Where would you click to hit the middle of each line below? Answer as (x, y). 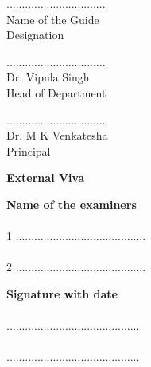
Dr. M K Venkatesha (57, 135)
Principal (29, 150)
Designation (35, 35)
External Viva (46, 178)
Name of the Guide (53, 19)
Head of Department (56, 92)
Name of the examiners (72, 204)
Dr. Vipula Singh (48, 77)
